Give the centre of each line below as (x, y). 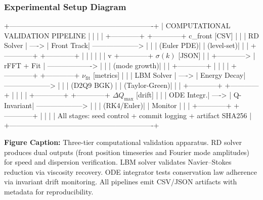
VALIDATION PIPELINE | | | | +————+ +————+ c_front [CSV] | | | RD (131, 35)
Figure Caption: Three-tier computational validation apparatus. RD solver (123, 142)
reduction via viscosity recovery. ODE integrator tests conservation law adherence (130, 171)
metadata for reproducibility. (49, 191)
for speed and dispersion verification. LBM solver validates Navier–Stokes (118, 162)
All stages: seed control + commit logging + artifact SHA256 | (155, 115)
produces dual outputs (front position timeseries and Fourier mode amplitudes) (127, 152)
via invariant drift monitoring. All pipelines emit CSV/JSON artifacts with (121, 182)
